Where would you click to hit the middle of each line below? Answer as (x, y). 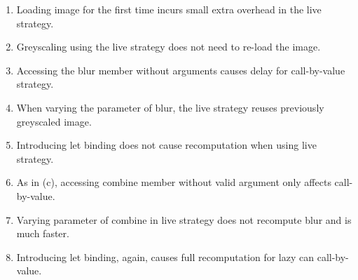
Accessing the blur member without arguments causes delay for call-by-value (181, 70)
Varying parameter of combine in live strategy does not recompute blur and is (184, 219)
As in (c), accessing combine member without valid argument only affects (174, 182)
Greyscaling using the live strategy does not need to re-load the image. (168, 47)
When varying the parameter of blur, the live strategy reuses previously (170, 107)
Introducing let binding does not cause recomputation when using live (166, 145)
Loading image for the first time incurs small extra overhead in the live (169, 9)
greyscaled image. (54, 121)
